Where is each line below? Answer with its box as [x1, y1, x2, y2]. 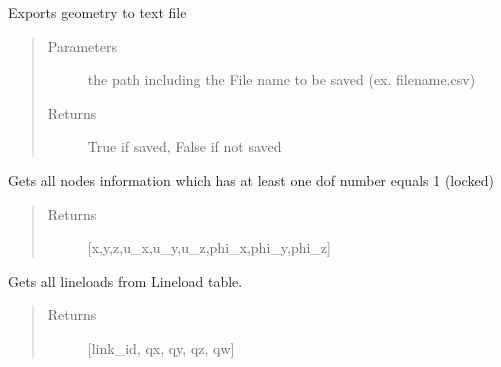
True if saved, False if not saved [87, 136, 282, 157]
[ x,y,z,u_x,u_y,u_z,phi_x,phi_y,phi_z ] [87, 237, 331, 258]
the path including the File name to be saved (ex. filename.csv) [87, 69, 476, 90]
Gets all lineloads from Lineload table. [8, 270, 243, 291]
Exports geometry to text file [8, 2, 187, 22]
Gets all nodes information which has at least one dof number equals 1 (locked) [8, 169, 494, 190]
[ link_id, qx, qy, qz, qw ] [87, 337, 235, 358]
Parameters [47, 35, 117, 56]
